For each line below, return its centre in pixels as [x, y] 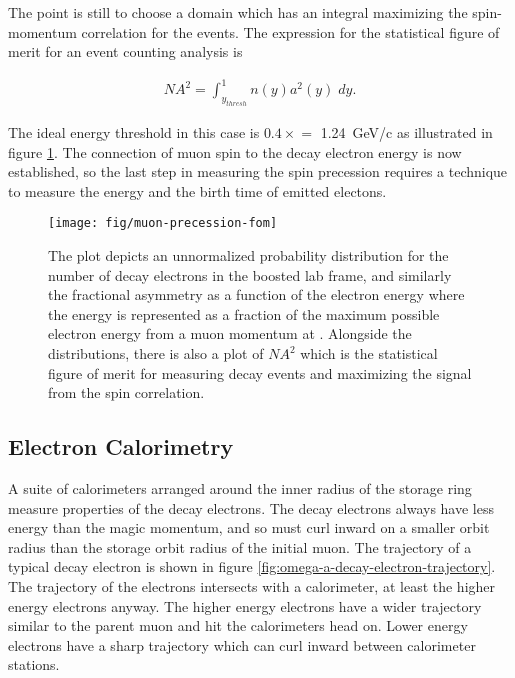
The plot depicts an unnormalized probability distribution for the [248, 255]
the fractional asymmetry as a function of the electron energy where [256, 294]
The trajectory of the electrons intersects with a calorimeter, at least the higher [252, 586]
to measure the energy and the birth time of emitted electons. [197, 190]
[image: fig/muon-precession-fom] [163, 223]
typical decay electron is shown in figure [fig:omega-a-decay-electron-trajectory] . [252, 566]
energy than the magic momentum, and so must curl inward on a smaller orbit [249, 527]
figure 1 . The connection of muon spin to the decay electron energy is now [235, 151]
